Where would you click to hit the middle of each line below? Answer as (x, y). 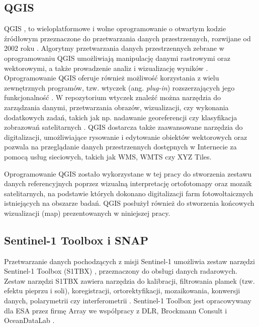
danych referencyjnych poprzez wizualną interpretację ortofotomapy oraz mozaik (128, 183)
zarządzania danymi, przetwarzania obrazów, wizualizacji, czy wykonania (116, 107)
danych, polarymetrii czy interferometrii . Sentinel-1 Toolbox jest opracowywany (128, 301)
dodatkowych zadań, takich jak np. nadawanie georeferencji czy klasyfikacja (121, 117)
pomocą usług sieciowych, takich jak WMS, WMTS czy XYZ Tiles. (108, 156)
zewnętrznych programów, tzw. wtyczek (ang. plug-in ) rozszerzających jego (119, 87)
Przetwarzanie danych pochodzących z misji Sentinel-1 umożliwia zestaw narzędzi (129, 261)
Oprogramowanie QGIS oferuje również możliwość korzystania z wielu (112, 78)
